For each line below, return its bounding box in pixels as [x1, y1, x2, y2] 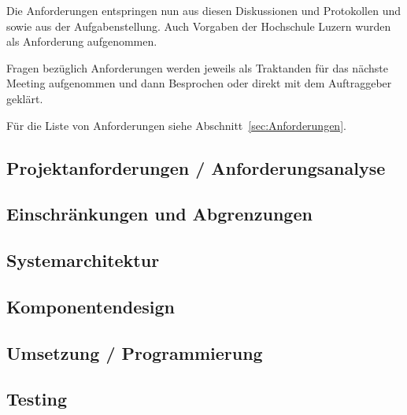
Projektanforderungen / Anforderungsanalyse [6, 155, 386, 180]
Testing [6, 387, 67, 411]
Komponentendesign [6, 294, 175, 318]
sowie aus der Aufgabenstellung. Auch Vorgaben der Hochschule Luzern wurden [6, 17, 391, 34]
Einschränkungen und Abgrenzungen [6, 202, 313, 226]
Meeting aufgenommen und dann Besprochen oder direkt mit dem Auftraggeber [6, 75, 392, 91]
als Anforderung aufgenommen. [6, 33, 157, 50]
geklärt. [6, 90, 43, 106]
